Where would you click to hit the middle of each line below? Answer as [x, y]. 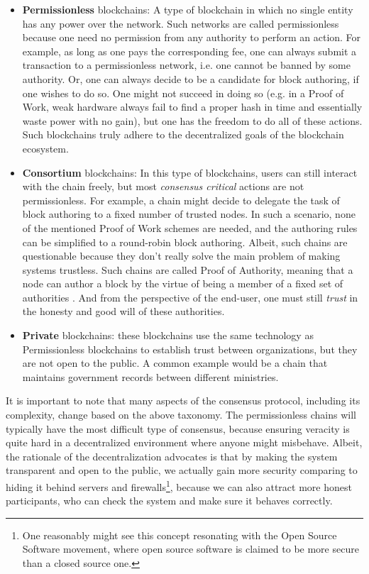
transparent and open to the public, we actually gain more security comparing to [182, 470]
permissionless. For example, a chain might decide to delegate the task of [181, 200]
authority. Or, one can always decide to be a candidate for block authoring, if [191, 78]
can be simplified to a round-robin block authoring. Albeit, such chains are [185, 242]
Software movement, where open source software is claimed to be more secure [191, 549]
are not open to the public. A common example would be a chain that [175, 363]
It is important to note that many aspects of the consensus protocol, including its [183, 401]
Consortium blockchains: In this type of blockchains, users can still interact [190, 172]
